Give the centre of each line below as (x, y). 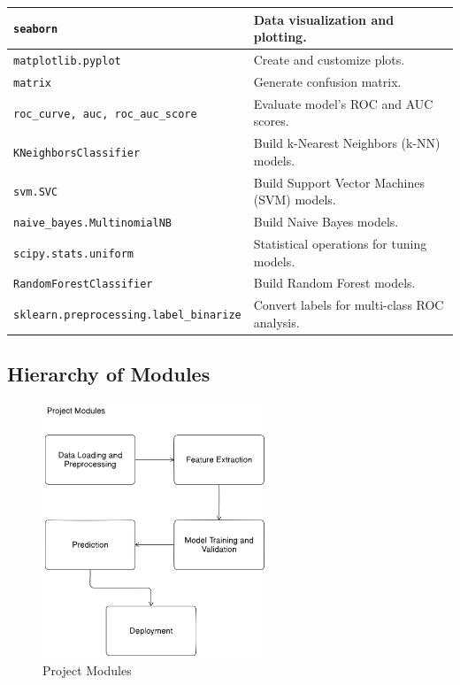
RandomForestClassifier (83, 285)
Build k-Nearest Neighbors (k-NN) (347, 143)
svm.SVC (36, 192)
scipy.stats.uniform (74, 254)
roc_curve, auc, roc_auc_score (105, 114)
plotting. (280, 37)
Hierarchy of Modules (109, 374)
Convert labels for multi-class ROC (349, 305)
